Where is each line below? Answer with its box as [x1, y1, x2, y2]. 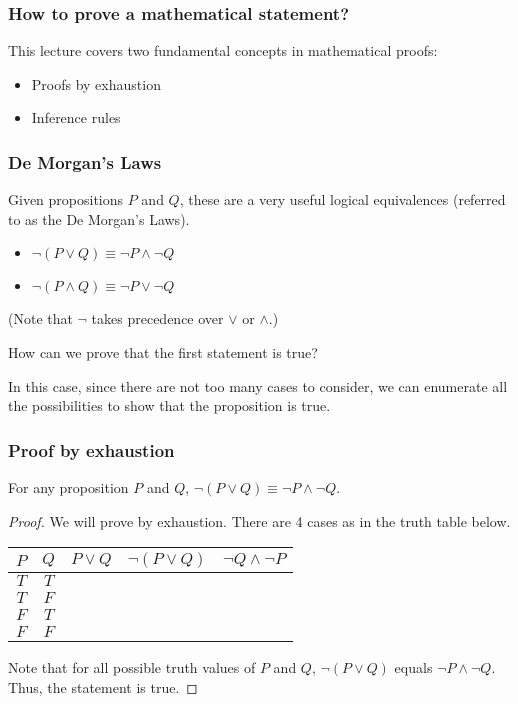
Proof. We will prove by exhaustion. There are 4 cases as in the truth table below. [8, 510, 511, 531]
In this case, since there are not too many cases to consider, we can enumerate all [8, 375, 508, 396]
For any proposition [8, 477, 129, 497]
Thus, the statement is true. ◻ [8, 676, 198, 697]
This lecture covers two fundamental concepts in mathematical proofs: [8, 40, 438, 61]
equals [394, 657, 433, 678]
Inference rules [31, 107, 121, 128]
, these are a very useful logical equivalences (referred [179, 189, 506, 210]
